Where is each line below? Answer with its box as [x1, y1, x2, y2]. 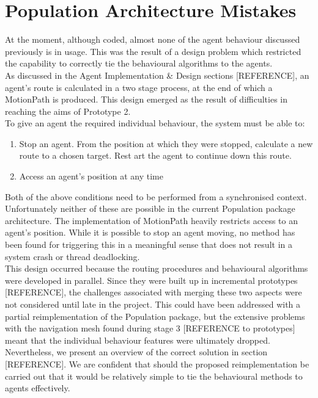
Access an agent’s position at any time [19, 170, 163, 183]
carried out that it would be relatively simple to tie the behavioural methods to [5, 369, 303, 382]
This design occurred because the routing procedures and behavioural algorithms [5, 262, 308, 275]
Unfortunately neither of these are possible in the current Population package [5, 202, 295, 215]
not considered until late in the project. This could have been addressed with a [5, 298, 301, 310]
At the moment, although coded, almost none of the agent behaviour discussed [5, 33, 300, 46]
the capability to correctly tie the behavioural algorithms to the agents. [5, 57, 273, 70]
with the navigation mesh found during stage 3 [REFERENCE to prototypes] [5, 322, 295, 335]
